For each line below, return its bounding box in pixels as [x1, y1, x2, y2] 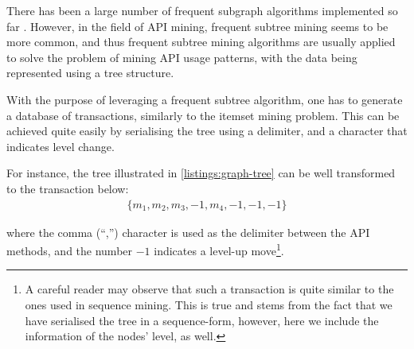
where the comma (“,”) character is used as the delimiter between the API [6, 223, 370, 240]
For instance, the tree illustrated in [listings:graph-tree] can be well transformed [6, 165, 396, 181]
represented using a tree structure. [6, 64, 174, 81]
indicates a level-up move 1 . [154, 240, 284, 258]
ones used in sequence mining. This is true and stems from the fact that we [25, 297, 393, 312]
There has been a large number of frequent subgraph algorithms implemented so [6, 2, 398, 18]
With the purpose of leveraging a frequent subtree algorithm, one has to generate [6, 91, 403, 107]
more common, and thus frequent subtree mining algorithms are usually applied [6, 33, 396, 50]
